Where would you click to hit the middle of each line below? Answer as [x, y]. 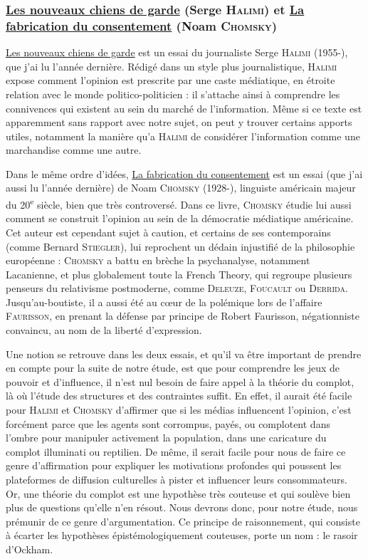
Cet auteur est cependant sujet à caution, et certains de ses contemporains [168, 232]
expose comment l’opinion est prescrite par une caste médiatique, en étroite [170, 80]
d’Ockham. [30, 549]
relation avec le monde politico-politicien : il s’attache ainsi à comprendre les [173, 94]
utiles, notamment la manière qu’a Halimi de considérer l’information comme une [183, 136]
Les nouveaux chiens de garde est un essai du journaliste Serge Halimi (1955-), [177, 52]
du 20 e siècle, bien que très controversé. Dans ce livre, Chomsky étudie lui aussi [179, 203]
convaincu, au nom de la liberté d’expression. [104, 330]
